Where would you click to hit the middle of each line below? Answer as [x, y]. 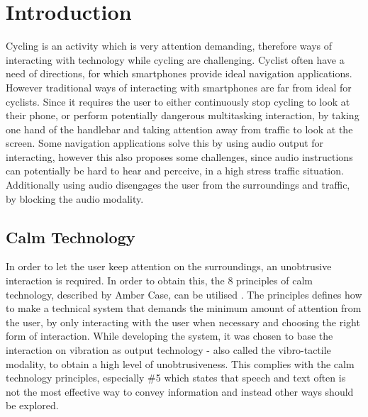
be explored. [32, 405]
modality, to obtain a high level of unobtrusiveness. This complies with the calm [180, 363]
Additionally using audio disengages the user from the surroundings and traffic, [178, 185]
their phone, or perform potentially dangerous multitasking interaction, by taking [183, 115]
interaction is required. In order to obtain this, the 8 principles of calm [159, 280]
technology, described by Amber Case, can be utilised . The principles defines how [184, 294]
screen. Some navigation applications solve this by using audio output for [165, 143]
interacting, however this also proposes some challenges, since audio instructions [179, 156]
